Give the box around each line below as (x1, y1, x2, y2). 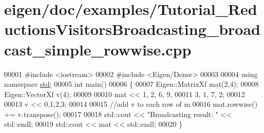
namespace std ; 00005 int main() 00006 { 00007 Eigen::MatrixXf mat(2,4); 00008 (4, 79, 259, 89)
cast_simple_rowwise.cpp (4, 39, 192, 60)
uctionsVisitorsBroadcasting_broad (4, 18, 260, 40)
